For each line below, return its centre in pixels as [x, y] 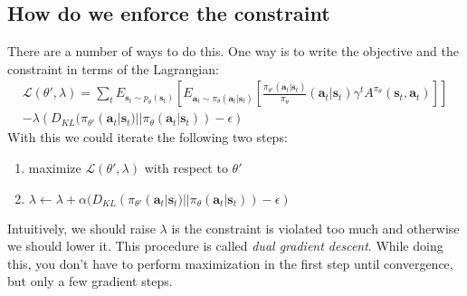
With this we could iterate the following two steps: [148, 137]
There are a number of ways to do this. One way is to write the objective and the [233, 51]
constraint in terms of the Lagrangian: [113, 68]
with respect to [186, 168]
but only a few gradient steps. [90, 281]
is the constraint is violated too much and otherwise [315, 228]
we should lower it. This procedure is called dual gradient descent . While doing [225, 246]
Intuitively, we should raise [81, 228]
